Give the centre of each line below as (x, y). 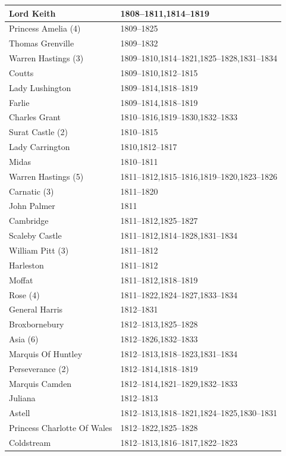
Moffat (21, 279)
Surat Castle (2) (38, 132)
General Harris (36, 309)
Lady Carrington (40, 147)
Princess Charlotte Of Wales (61, 428)
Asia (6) (24, 339)
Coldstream (30, 442)
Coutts (21, 72)
